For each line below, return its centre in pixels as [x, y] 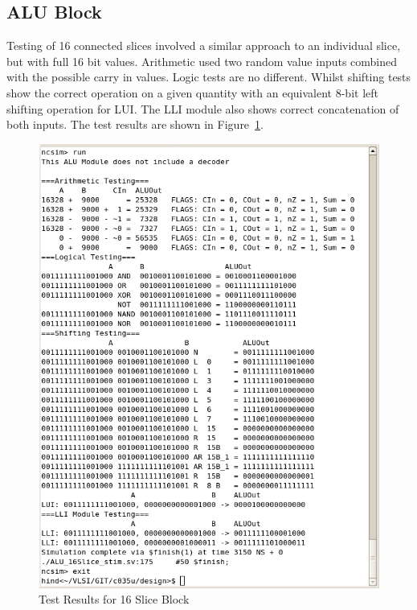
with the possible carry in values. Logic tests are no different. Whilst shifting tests [209, 77]
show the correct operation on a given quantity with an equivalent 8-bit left [192, 92]
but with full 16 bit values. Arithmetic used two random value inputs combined [202, 61]
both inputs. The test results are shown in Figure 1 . [135, 124]
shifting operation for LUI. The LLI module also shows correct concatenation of [203, 108]
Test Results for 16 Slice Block [114, 599]
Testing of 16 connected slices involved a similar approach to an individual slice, [204, 45]
